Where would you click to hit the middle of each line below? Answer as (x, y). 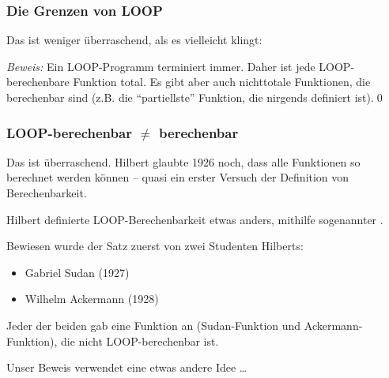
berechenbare (38, 82)
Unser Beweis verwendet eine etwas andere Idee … (127, 367)
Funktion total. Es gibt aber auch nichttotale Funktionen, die (222, 82)
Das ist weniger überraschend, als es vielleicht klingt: (134, 40)
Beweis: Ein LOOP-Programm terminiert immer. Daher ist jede (161, 66)
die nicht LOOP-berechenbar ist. (140, 341)
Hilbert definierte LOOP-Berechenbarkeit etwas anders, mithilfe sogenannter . (195, 219)
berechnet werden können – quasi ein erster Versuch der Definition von (178, 177)
